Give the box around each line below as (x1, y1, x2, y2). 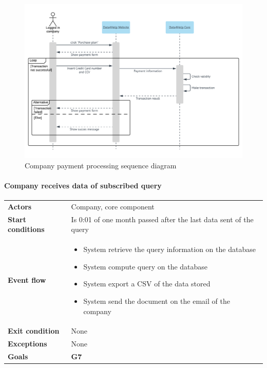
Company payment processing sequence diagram (25, 160, 177, 170)
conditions (8, 224, 45, 235)
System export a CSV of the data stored (83, 278, 211, 289)
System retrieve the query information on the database (83, 244, 256, 255)
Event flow (8, 275, 46, 285)
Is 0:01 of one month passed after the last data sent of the (71, 214, 254, 224)
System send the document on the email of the (83, 295, 230, 306)
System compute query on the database (83, 261, 208, 272)
